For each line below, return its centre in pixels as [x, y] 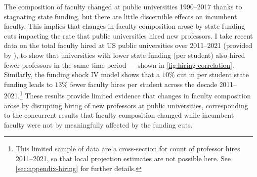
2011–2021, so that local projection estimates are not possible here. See [123, 158]
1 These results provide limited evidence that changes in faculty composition [135, 95]
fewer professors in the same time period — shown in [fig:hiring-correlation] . [119, 65]
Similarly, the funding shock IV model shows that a [82, 74]
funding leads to [28, 84]
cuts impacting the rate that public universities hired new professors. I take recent [128, 35]
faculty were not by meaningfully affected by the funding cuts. [98, 124]
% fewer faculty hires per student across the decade [140, 84]
